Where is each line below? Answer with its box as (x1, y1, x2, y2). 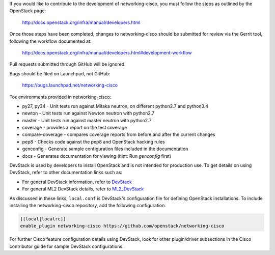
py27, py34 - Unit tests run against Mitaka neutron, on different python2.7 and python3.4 (22, 103, 209, 109)
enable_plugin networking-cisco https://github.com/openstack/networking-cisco (20, 223, 225, 229)
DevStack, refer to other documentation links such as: (9, 169, 122, 176)
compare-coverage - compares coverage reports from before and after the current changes (22, 131, 215, 137)
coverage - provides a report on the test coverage (22, 125, 127, 131)
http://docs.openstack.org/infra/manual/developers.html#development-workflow (22, 49, 192, 55)
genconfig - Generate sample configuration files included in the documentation (22, 146, 188, 152)
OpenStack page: (9, 8, 46, 14)
